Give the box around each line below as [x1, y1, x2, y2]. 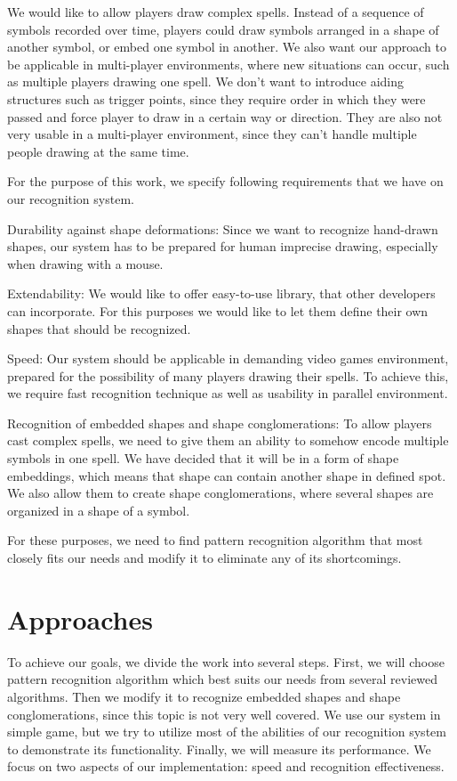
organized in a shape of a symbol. [7, 500, 190, 519]
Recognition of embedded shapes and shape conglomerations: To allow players [7, 413, 432, 432]
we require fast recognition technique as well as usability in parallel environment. [7, 384, 448, 403]
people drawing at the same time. [7, 142, 189, 160]
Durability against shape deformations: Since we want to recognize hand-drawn [7, 219, 438, 238]
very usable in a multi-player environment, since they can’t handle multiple [7, 125, 417, 143]
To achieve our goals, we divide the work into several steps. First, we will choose [7, 652, 445, 671]
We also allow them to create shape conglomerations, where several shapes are [7, 484, 434, 502]
